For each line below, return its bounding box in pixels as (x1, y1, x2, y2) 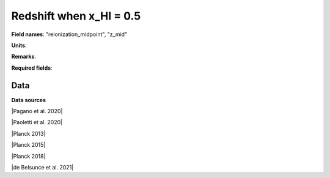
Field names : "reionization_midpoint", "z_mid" (11, 31, 128, 38)
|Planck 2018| (11, 152, 46, 160)
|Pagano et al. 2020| (11, 108, 63, 115)
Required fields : (11, 64, 53, 72)
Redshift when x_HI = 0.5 (11, 9, 141, 23)
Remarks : (11, 53, 37, 61)
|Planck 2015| (11, 141, 46, 149)
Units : (11, 42, 27, 49)
